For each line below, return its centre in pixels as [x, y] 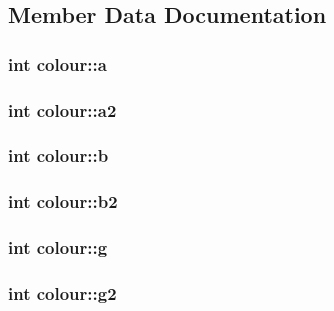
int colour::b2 [63, 201]
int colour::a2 [62, 109]
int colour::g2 [62, 292]
